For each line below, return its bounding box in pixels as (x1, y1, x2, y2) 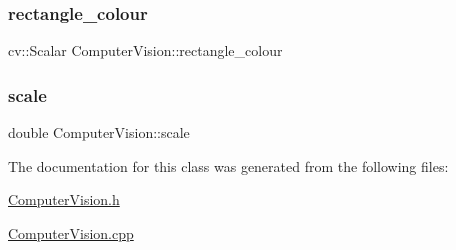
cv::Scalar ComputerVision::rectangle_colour (8, 40, 283, 61)
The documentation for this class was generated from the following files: (8, 155, 449, 176)
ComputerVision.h (8, 189, 120, 210)
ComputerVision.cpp (8, 222, 134, 243)
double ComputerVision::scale (8, 122, 190, 143)
